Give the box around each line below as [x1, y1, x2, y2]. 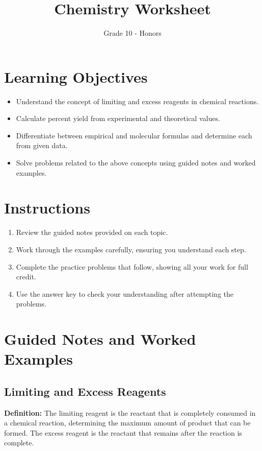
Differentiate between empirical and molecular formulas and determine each [16, 130, 252, 140]
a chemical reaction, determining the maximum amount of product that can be [4, 417, 251, 428]
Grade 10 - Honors [103, 28, 162, 38]
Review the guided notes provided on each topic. [16, 227, 168, 238]
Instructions [4, 197, 90, 218]
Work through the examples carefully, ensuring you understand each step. [16, 244, 246, 254]
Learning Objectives [4, 66, 148, 87]
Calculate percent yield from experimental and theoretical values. [16, 113, 220, 124]
